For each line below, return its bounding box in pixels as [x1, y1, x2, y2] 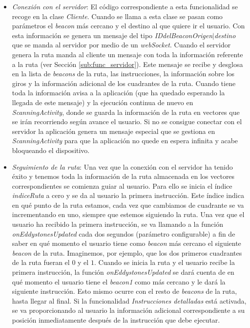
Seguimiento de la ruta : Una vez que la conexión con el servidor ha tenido [12, 161, 233, 172]
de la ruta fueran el [12, 257, 70, 267]
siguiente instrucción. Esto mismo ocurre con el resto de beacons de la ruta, [12, 286, 237, 296]
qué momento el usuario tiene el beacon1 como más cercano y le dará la [12, 276, 226, 286]
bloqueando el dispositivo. [12, 145, 90, 155]
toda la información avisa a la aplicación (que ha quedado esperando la [12, 87, 225, 98]
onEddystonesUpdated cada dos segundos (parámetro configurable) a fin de [12, 228, 235, 239]
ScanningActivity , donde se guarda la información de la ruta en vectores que [12, 107, 240, 117]
